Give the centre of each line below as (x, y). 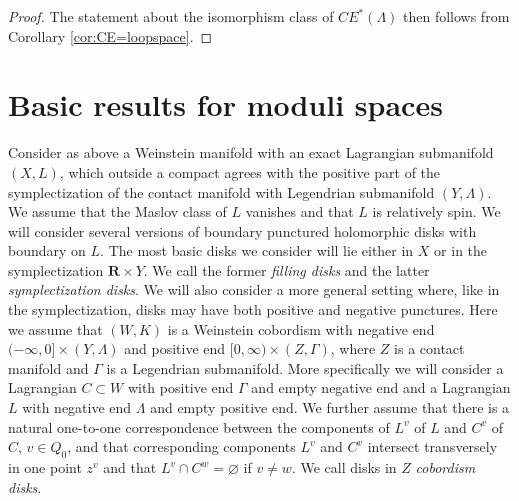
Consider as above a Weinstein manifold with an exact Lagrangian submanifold (251, 152)
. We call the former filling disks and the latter (286, 269)
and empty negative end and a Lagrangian (381, 387)
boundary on (47, 250)
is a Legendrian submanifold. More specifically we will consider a (305, 367)
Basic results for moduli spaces (225, 104)
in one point (45, 467)
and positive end (175, 348)
